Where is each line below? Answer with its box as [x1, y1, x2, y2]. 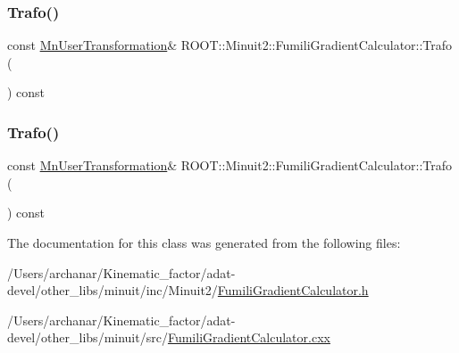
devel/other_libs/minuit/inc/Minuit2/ [7, 281, 218, 300]
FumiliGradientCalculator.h [217, 281, 369, 300]
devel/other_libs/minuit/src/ [7, 328, 168, 347]
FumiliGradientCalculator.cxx [167, 328, 330, 347]
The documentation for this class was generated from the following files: [7, 234, 401, 251]
